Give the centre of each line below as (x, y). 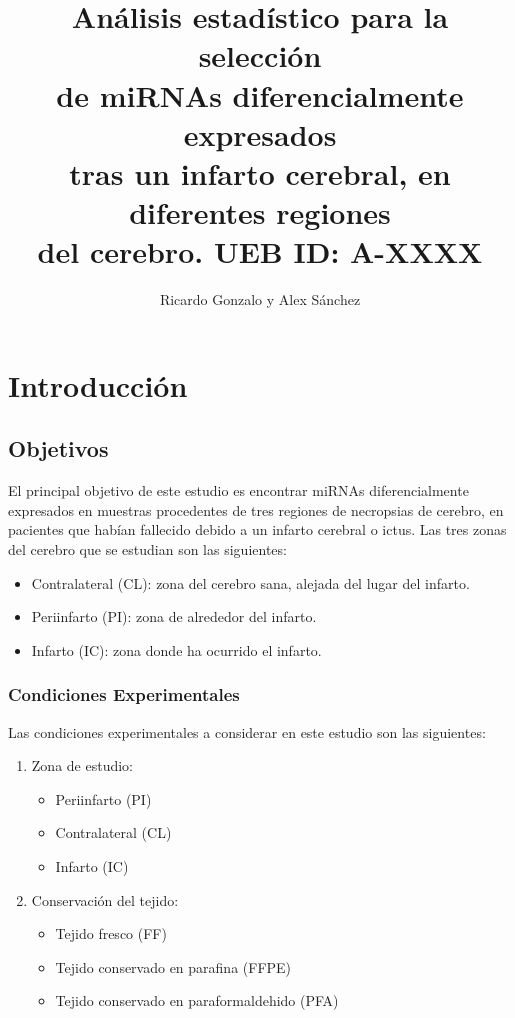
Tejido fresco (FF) (111, 933)
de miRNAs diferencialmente (260, 94)
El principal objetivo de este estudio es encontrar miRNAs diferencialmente (238, 490)
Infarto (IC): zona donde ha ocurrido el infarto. (176, 649)
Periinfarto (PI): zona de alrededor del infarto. (174, 616)
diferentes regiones (260, 212)
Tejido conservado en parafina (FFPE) (173, 966)
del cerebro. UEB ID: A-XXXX (260, 251)
